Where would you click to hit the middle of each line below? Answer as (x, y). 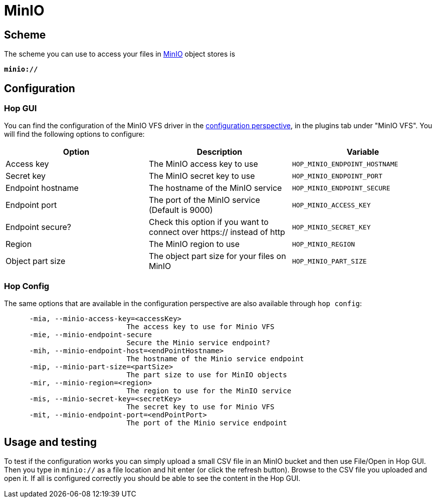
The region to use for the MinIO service (209, 391)
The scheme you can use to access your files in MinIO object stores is (120, 54)
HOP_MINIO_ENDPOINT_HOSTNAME (345, 164)
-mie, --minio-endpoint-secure (91, 335)
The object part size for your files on (217, 256)
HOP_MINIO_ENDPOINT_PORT (337, 176)
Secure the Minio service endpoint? (198, 343)
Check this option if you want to (208, 222)
